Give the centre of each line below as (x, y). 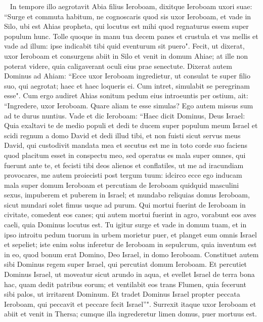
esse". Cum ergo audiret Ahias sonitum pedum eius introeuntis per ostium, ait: (126, 95)
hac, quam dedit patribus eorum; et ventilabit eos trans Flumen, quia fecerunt (125, 284)
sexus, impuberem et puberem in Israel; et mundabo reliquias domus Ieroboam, (127, 195)
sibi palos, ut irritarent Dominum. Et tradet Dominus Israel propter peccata (122, 294)
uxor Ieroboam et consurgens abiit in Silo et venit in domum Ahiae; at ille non (126, 55)
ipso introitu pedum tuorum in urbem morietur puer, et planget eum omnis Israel (130, 234)
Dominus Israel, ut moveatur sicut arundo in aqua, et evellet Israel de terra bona (129, 274)
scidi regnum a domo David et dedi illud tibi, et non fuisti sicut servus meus (122, 135)
